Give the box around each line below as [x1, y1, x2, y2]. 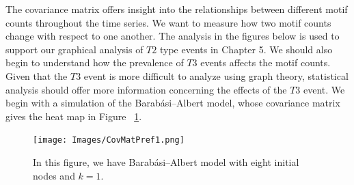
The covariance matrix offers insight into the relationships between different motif [5, 2, 348, 16]
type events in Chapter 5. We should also [159, 42, 333, 56]
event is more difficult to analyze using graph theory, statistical [83, 68, 349, 83]
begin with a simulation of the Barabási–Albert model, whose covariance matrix [5, 96, 340, 110]
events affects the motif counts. [200, 55, 331, 70]
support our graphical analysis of [5, 42, 144, 56]
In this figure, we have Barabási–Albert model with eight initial [33, 155, 299, 169]
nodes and [33, 168, 75, 182]
